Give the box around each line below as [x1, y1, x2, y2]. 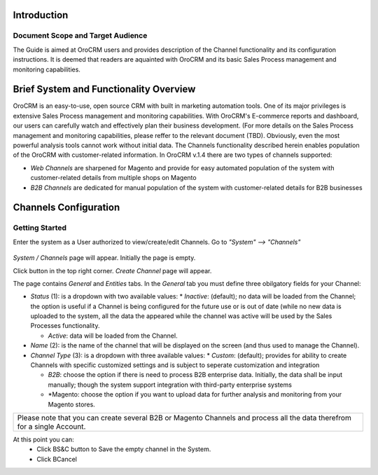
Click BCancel [36, 455, 77, 463]
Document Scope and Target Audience [13, 31, 148, 41]
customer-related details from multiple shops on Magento [30, 174, 197, 182]
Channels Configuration [13, 202, 120, 214]
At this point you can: [13, 435, 75, 443]
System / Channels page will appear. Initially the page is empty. [13, 254, 196, 262]
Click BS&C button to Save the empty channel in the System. [36, 445, 211, 453]
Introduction [13, 9, 69, 21]
